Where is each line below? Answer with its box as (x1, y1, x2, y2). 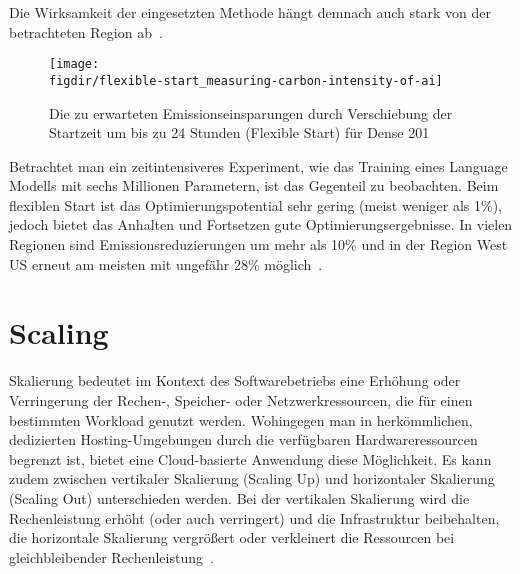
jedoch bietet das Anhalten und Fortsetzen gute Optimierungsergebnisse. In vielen (9, 214, 513, 235)
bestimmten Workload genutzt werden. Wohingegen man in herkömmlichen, (9, 409, 473, 430)
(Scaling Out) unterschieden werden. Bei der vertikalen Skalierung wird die (9, 487, 470, 508)
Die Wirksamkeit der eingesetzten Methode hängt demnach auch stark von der (9, 2, 492, 22)
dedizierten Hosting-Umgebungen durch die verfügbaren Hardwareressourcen (9, 429, 478, 450)
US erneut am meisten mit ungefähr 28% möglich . (9, 253, 323, 274)
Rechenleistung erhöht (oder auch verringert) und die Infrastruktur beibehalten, (9, 507, 500, 528)
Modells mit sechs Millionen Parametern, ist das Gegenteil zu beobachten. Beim (9, 175, 499, 196)
